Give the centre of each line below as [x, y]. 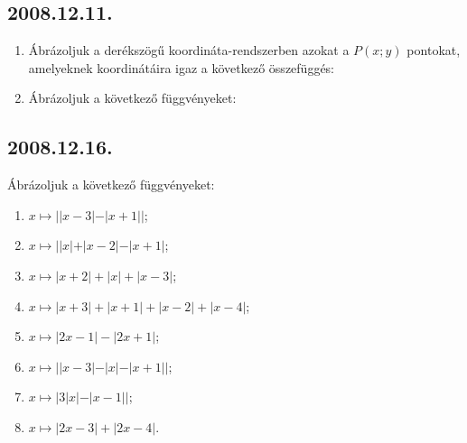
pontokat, [434, 50]
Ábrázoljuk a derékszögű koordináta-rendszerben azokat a [189, 50]
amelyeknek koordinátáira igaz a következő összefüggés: [182, 67]
